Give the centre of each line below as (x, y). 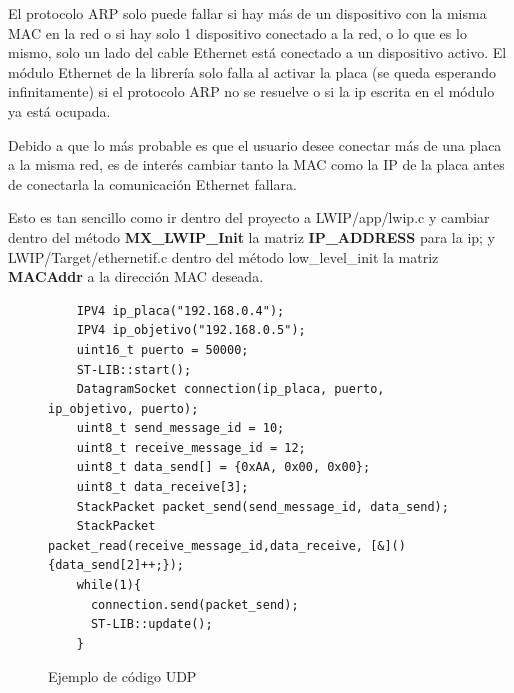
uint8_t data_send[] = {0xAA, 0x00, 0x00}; (223, 467)
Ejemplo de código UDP (122, 676)
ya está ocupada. (59, 110)
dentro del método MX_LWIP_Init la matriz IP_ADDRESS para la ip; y (252, 236)
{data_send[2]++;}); (116, 565)
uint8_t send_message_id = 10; (180, 428)
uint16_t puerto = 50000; (162, 349)
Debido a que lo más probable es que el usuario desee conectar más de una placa (255, 144)
